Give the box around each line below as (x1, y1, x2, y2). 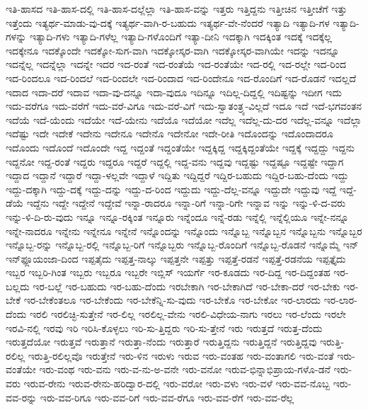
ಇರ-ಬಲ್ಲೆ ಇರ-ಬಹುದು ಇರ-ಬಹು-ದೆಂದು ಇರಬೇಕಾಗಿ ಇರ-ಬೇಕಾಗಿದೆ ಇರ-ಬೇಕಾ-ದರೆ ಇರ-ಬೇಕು (33, 278, 340, 293)
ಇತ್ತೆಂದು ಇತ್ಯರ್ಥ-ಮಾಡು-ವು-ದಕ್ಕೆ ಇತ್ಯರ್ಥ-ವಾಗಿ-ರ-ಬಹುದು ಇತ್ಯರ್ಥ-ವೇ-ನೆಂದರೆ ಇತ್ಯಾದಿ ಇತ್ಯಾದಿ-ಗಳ (6, 15, 330, 30)
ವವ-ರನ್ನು (6, 389, 38, 404)
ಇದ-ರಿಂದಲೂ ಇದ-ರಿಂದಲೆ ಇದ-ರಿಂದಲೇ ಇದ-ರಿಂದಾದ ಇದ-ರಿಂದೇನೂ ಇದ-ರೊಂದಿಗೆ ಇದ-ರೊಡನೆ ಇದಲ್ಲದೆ (6, 70, 356, 85)
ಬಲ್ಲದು (6, 278, 30, 293)
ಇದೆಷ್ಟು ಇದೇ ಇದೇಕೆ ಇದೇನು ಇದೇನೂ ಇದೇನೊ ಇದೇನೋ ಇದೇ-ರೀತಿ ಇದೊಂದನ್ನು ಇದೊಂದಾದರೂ (6, 126, 333, 141)
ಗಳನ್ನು (6, 29, 27, 44)
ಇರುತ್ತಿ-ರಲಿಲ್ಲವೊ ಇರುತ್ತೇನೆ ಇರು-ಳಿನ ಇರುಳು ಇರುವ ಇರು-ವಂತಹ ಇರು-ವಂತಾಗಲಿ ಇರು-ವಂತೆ (28, 348, 334, 363)
